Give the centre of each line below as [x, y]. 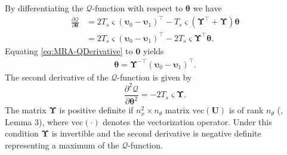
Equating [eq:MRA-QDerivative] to [69, 50]
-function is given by [155, 77]
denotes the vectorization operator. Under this [187, 121]
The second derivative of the [57, 77]
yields [153, 50]
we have [207, 8]
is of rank [246, 110]
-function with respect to [138, 8]
